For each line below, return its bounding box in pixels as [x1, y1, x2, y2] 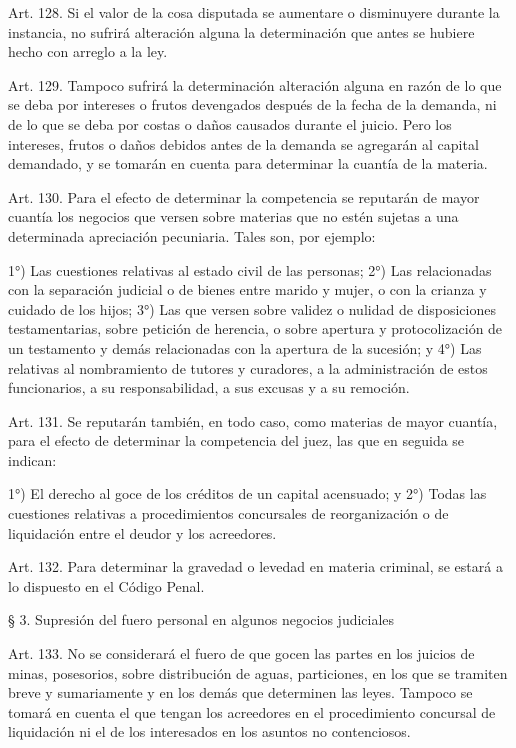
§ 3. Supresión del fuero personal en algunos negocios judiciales [8, 609, 395, 630]
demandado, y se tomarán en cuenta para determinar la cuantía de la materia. [8, 153, 488, 174]
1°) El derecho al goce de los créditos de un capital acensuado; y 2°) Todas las [8, 483, 487, 504]
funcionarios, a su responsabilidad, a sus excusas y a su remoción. [8, 377, 410, 398]
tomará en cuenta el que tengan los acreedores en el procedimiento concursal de [8, 701, 496, 722]
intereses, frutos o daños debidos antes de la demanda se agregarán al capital [8, 133, 479, 154]
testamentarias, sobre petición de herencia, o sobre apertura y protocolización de [8, 318, 503, 339]
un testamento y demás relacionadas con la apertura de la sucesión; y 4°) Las [8, 337, 482, 358]
